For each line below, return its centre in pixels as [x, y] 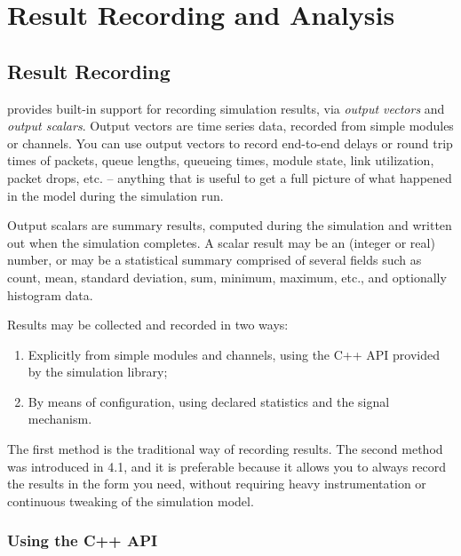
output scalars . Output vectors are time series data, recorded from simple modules [230, 126]
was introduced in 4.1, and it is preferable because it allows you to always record [227, 466]
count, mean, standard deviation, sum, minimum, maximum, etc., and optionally [227, 277]
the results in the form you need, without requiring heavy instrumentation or [217, 484]
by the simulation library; [98, 372]
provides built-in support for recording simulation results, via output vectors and [226, 108]
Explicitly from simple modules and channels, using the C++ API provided [234, 354]
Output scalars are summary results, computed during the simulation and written [230, 225]
